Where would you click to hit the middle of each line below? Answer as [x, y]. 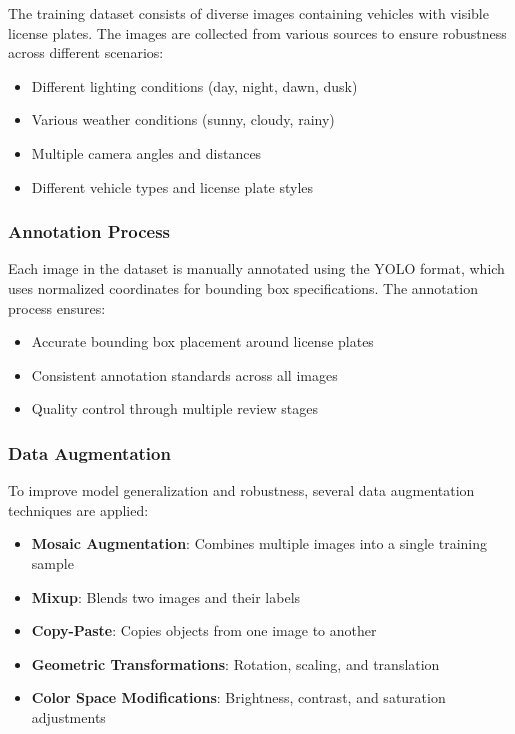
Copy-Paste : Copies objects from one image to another [204, 630]
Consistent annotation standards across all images [184, 374]
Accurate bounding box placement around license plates [202, 341]
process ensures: [57, 307]
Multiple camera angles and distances [146, 152]
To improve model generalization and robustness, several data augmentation [241, 490]
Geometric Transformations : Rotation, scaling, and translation [235, 663]
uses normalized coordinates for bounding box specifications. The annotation [243, 287]
